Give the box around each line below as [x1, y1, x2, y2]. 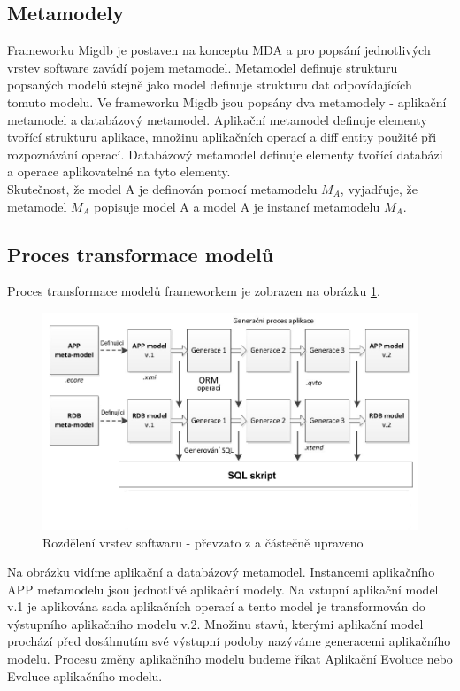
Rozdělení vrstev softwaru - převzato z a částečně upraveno [42, 532, 364, 551]
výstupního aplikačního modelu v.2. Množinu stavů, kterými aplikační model [7, 614, 424, 633]
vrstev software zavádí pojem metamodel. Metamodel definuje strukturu [7, 58, 398, 76]
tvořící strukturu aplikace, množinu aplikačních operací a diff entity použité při [7, 128, 437, 146]
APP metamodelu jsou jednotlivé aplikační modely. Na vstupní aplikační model [7, 579, 439, 598]
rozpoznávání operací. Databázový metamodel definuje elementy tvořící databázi [7, 144, 443, 163]
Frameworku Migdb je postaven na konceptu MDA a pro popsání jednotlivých [7, 41, 431, 59]
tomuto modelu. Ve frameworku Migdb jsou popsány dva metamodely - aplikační [7, 92, 447, 111]
